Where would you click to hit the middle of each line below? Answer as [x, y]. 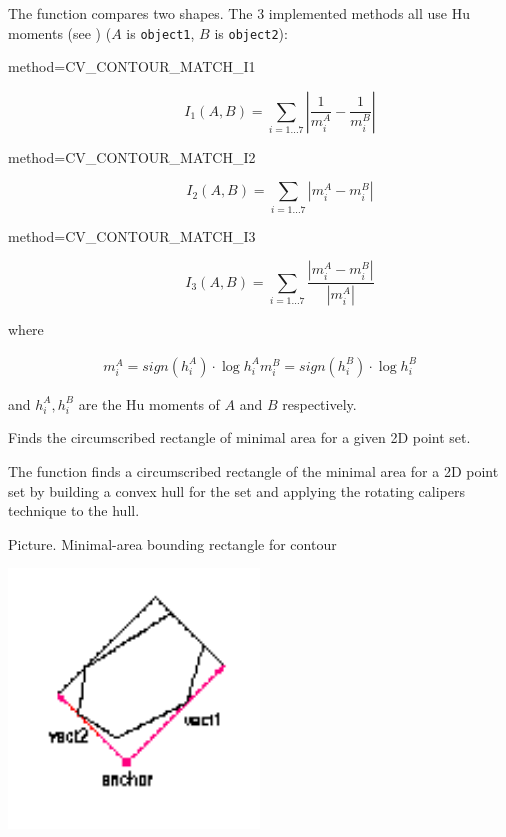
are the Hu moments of [149, 403]
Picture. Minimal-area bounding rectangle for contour [172, 543]
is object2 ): [251, 32]
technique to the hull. [74, 510]
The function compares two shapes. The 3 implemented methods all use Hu [239, 13]
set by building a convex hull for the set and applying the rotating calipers [236, 490]
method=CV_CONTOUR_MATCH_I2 [132, 156]
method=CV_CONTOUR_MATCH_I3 [132, 235]
